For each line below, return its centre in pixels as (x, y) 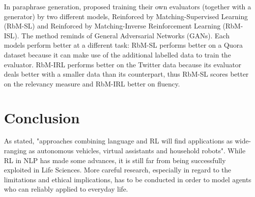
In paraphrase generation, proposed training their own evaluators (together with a (128, 6)
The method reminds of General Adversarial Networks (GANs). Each (126, 35)
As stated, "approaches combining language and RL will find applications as (118, 141)
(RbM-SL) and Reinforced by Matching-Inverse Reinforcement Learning (112, 26)
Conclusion (42, 117)
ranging (15, 151)
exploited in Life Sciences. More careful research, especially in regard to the (118, 170)
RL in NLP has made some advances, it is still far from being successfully (115, 160)
